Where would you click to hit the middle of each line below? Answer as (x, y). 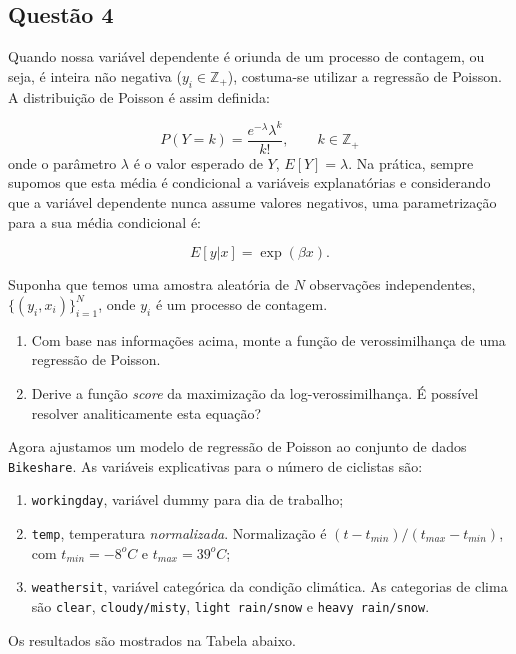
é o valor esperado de (198, 162)
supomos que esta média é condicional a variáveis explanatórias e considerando (249, 182)
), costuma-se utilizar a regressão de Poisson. (364, 75)
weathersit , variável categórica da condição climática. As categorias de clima (269, 586)
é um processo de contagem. (241, 303)
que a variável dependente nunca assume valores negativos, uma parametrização (252, 201)
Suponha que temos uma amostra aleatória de (149, 284)
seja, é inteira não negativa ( (95, 75)
